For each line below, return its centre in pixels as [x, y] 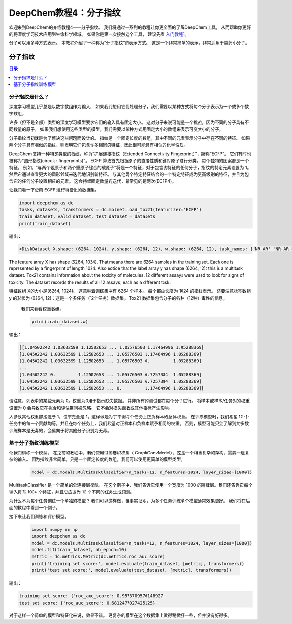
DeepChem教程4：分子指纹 [65, 13]
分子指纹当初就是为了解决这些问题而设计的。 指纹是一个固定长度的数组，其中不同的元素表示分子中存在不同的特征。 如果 [129, 138]
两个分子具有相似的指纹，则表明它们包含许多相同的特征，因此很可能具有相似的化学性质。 [99, 145]
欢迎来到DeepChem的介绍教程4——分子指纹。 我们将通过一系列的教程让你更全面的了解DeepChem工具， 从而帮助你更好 [130, 27]
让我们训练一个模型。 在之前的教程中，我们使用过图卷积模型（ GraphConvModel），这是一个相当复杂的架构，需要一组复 [129, 453]
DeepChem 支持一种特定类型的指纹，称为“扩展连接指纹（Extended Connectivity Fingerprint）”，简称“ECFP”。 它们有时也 [130, 154]
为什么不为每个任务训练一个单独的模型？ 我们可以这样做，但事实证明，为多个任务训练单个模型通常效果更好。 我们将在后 [129, 501]
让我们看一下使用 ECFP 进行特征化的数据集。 [54, 190]
